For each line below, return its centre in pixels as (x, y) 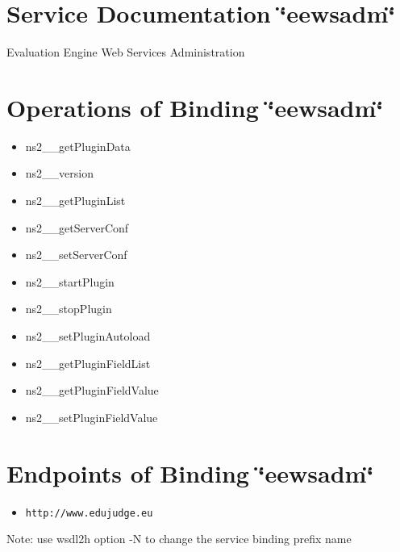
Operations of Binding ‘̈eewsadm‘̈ (195, 107)
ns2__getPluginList (75, 201)
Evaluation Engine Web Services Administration (126, 52)
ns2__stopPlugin (69, 309)
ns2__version (59, 173)
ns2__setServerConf (76, 255)
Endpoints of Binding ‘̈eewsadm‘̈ (190, 473)
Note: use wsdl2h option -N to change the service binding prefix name (179, 539)
